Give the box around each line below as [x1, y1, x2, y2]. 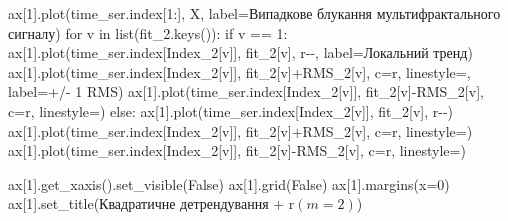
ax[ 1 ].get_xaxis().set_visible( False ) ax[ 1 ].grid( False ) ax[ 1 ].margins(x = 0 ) [8, 173, 450, 194]
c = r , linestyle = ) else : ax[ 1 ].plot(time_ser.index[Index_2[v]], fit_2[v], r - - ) [8, 100, 454, 121]
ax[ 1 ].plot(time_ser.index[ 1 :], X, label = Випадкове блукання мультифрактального [8, 3, 501, 23]
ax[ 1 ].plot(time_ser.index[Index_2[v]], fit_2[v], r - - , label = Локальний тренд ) [8, 42, 473, 63]
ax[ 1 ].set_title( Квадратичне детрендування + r [8, 193, 295, 214]
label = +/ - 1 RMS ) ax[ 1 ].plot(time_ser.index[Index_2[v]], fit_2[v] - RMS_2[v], [8, 81, 484, 102]
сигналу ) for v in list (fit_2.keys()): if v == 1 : [8, 22, 288, 43]
